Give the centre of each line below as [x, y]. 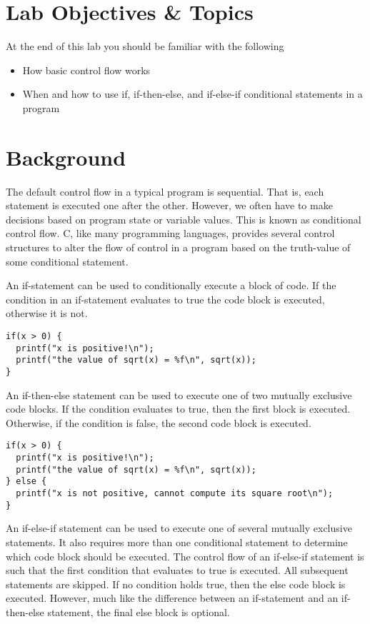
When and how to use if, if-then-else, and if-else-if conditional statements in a [192, 94]
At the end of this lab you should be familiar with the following [145, 46]
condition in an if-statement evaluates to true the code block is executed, [165, 299]
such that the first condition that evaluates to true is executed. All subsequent [177, 570]
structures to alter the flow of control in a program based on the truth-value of [178, 247]
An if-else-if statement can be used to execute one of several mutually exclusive [179, 528]
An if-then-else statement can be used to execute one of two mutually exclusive [179, 394]
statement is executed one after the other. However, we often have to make [169, 205]
